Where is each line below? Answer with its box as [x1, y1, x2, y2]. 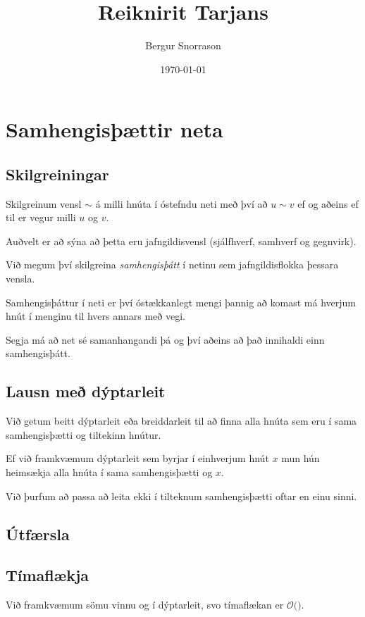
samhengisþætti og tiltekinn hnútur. [6, 427, 161, 442]
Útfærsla [6, 523, 70, 544]
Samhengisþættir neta [6, 115, 223, 144]
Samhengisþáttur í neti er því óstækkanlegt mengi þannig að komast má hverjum [6, 294, 356, 309]
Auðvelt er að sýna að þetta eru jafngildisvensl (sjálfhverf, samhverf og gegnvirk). [6, 233, 357, 248]
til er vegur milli [6, 210, 76, 225]
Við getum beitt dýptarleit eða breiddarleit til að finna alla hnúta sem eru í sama [6, 413, 357, 428]
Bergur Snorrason [145, 38, 221, 53]
